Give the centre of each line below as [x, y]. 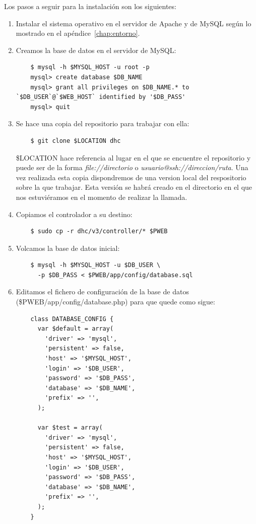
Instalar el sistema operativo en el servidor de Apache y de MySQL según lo [134, 23]
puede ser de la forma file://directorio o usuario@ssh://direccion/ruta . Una [132, 167]
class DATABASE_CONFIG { [72, 319]
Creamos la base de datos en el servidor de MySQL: [96, 50]
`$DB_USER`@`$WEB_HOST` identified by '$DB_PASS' [101, 97]
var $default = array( [76, 329]
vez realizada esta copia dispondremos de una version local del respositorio [131, 177]
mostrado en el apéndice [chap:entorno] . [78, 33]
